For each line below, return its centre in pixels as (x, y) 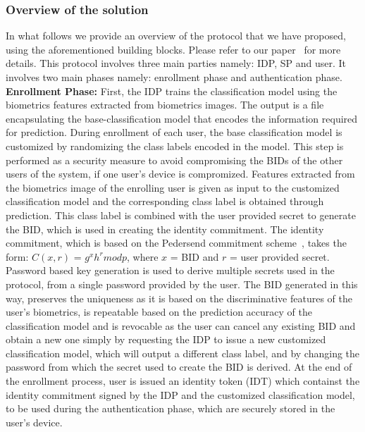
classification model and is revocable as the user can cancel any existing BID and (181, 325)
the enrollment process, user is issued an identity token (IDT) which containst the (183, 381)
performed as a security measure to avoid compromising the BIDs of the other (174, 160)
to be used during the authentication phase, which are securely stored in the (171, 408)
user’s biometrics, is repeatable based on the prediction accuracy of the (159, 312)
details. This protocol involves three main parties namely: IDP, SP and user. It (176, 63)
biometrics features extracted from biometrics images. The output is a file (165, 105)
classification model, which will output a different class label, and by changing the (183, 353)
